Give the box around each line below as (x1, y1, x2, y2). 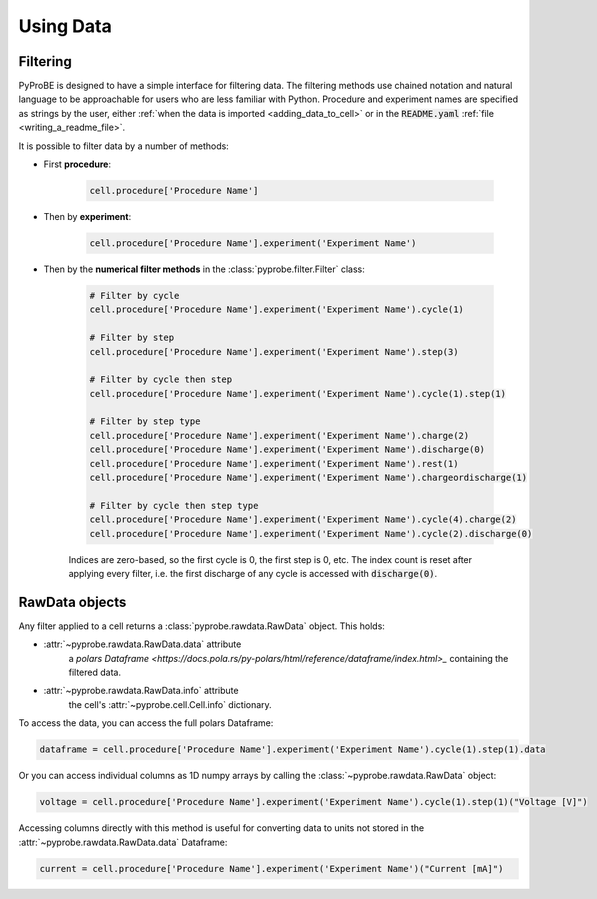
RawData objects (18, 593, 127, 610)
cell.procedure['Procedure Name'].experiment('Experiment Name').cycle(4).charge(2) (89, 514, 517, 525)
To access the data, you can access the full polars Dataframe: (18, 717, 274, 729)
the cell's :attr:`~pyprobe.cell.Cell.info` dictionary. (68, 698, 272, 710)
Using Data (18, 15, 112, 37)
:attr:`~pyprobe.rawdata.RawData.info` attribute (43, 685, 239, 697)
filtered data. (68, 666, 122, 679)
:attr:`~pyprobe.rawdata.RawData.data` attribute (43, 638, 242, 650)
